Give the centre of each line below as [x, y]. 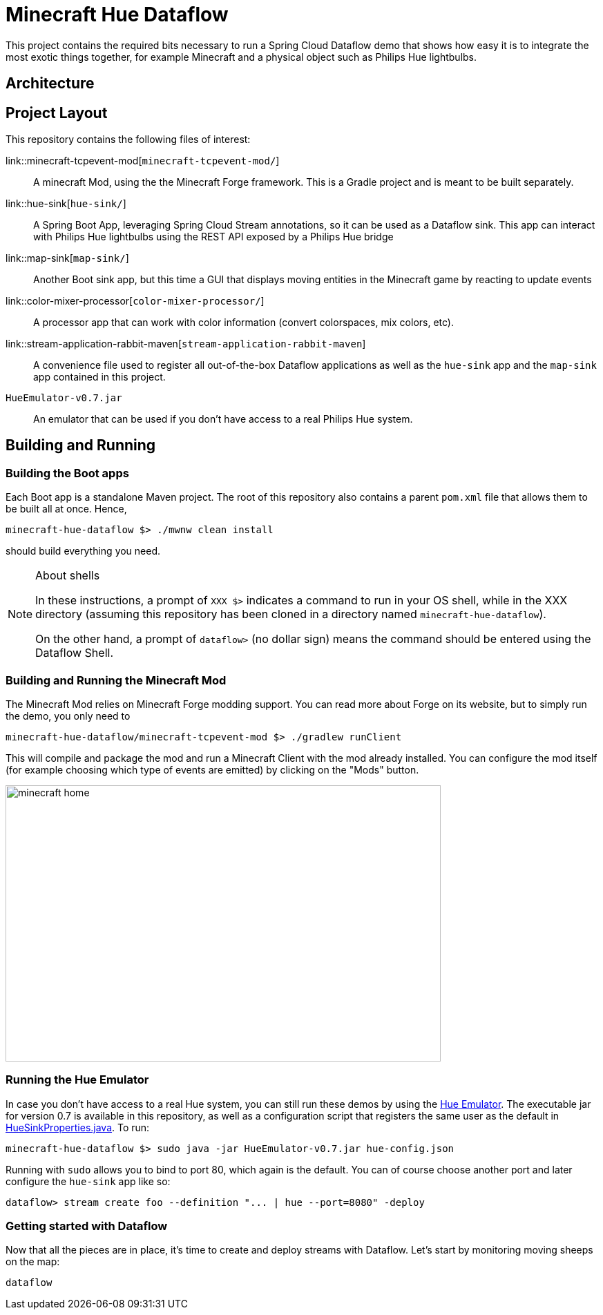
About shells [68, 576]
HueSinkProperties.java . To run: [78, 1127]
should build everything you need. [83, 551]
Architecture [50, 84]
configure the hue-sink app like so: [88, 1181]
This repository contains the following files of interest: [128, 140]
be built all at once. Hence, [66, 509]
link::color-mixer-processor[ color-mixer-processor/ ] [135, 301]
